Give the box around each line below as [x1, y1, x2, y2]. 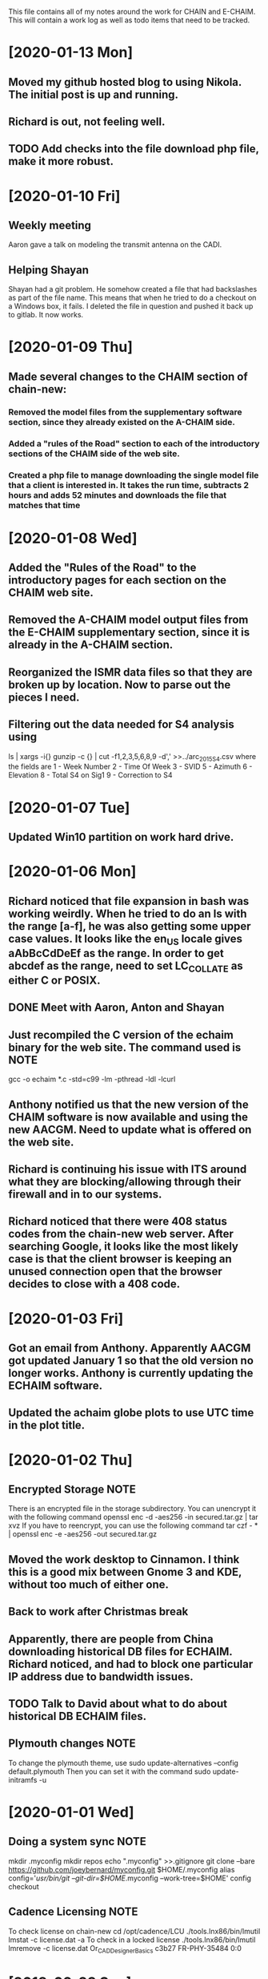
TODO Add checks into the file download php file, [8, 142, 259, 155]
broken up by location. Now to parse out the [8, 677, 231, 692]
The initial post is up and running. [8, 87, 178, 101]
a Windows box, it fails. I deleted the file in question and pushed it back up [8, 301, 254, 311]
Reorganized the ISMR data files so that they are [8, 665, 253, 679]
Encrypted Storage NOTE [8, 1482, 136, 1496]
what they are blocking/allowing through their [8, 1175, 242, 1189]
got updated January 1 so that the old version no [8, 1354, 254, 1367]
